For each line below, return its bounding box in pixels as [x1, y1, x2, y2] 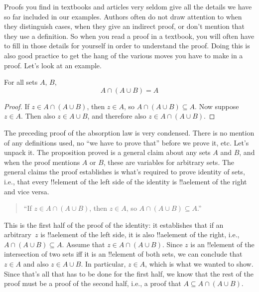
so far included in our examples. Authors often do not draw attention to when [4, 11, 242, 21]
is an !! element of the [190, 239, 255, 249]
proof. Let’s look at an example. [4, 60, 102, 70]
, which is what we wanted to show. [145, 259, 254, 269]
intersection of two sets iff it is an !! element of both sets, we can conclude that [4, 249, 243, 259]
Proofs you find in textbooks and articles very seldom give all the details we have [4, 1, 252, 11]
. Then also [21, 111, 55, 121]
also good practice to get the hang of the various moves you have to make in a [4, 50, 243, 60]
